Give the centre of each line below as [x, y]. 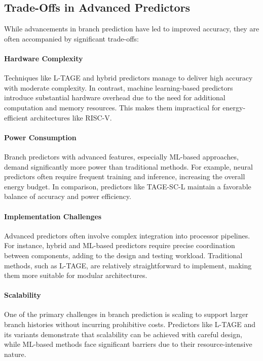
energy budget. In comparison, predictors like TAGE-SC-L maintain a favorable [128, 186]
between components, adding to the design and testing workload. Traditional [123, 255]
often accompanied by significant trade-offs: [71, 38]
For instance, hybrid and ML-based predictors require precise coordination [120, 245]
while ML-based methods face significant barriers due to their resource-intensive [128, 344]
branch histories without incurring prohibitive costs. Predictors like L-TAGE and [130, 324]
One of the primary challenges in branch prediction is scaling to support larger [126, 314]
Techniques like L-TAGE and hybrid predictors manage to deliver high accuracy [128, 78]
